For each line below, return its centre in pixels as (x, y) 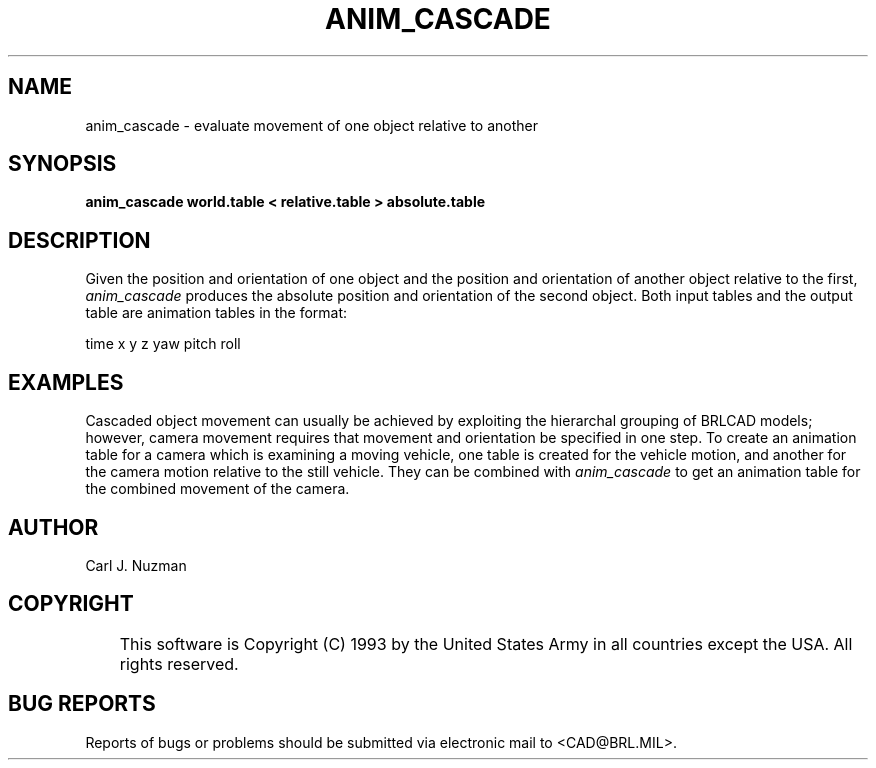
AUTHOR (53, 527)
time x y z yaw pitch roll (163, 344)
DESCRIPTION (79, 240)
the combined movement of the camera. (217, 489)
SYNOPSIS (62, 164)
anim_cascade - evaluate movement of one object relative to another (311, 125)
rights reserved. (179, 663)
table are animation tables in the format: (216, 313)
